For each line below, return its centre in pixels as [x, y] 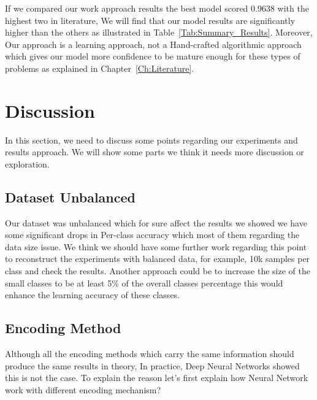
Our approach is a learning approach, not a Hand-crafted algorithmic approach [153, 44]
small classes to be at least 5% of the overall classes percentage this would [144, 283]
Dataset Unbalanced [70, 197]
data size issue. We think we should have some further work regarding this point [156, 246]
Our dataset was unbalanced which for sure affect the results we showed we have [156, 222]
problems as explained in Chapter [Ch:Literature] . [100, 68]
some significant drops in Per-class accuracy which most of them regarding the [152, 235]
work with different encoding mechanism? [83, 389]
